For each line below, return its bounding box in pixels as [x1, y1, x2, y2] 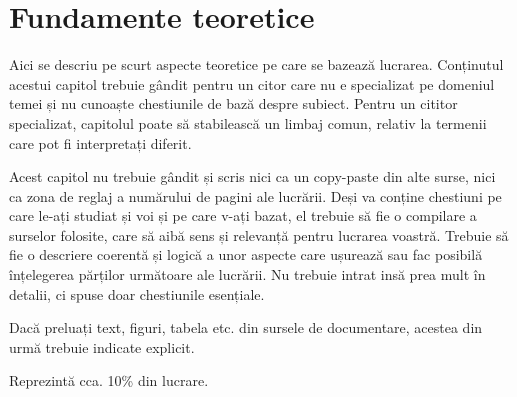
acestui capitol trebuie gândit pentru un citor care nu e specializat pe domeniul [9, 73, 495, 94]
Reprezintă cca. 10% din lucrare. [9, 370, 209, 391]
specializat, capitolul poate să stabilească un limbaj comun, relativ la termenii [9, 112, 487, 133]
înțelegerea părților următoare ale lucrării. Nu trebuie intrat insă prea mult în [9, 264, 486, 285]
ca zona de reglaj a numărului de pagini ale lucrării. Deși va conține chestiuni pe [9, 185, 502, 206]
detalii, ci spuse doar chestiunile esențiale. [9, 283, 265, 304]
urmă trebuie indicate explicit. [9, 336, 195, 357]
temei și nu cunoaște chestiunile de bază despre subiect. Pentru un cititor [9, 93, 458, 114]
